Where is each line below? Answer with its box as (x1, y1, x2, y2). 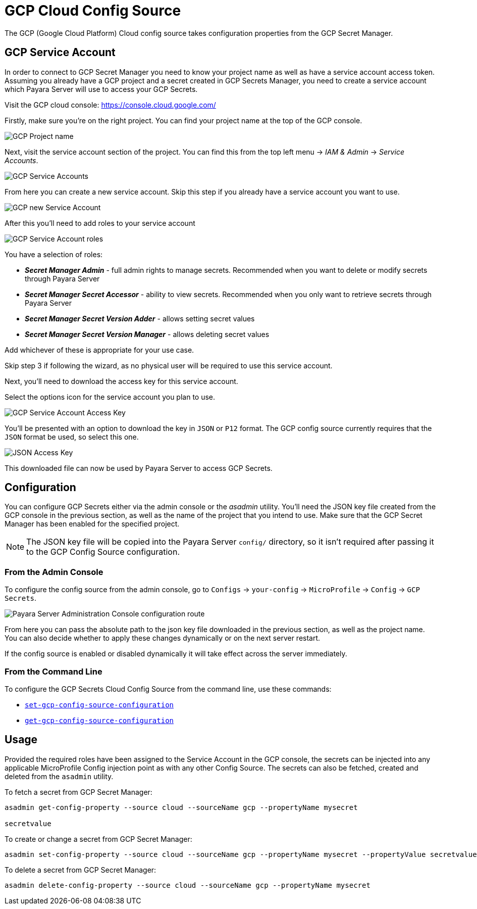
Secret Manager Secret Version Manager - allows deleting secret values (25, 329, 270, 339)
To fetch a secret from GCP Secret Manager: (5, 787, 152, 796)
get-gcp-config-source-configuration (25, 716, 174, 725)
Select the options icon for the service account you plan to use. (5, 392, 216, 401)
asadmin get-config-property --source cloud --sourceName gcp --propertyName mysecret (5, 803, 358, 811)
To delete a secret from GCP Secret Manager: (5, 865, 156, 874)
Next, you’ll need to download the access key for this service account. (5, 376, 238, 386)
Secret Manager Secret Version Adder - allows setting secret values (25, 314, 255, 323)
